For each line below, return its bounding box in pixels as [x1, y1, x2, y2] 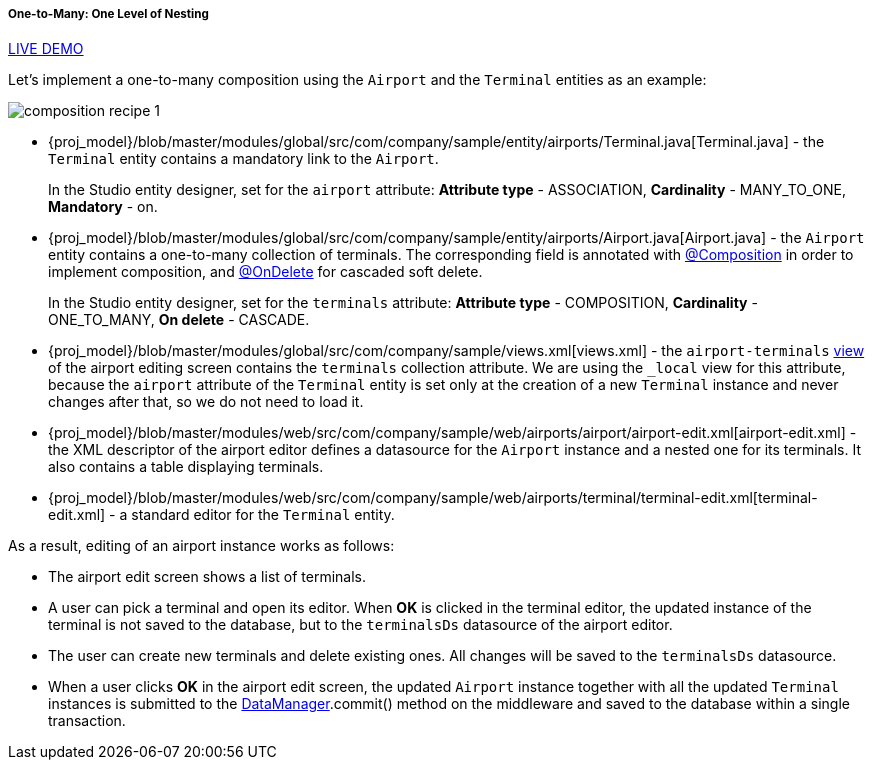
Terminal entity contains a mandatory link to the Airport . [48, 150, 439, 168]
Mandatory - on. [48, 198, 158, 216]
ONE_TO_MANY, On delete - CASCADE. [48, 311, 310, 329]
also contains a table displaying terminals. [48, 458, 324, 476]
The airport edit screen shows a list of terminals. [48, 568, 367, 586]
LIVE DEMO [8, 40, 84, 58]
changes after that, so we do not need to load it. [48, 393, 364, 411]
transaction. [48, 712, 126, 730]
